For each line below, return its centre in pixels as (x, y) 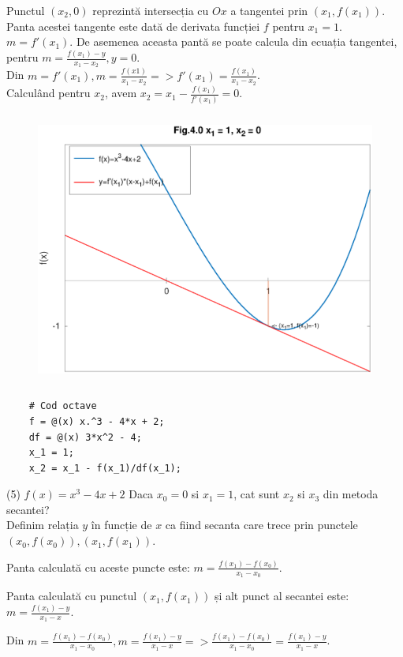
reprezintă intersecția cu (151, 10)
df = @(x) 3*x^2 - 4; (85, 437)
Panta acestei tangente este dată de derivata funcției (133, 26)
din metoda (351, 494)
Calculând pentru (49, 93)
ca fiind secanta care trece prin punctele (261, 525)
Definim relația (43, 525)
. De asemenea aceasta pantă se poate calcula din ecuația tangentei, (233, 41)
